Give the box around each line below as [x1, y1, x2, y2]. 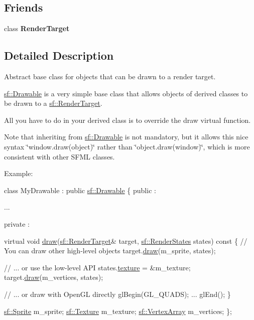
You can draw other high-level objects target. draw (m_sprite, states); [4, 245, 216, 256]
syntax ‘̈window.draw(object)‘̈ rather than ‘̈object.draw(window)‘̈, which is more [4, 141, 250, 151]
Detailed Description [4, 48, 114, 63]
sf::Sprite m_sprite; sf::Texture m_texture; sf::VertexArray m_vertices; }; [4, 305, 232, 316]
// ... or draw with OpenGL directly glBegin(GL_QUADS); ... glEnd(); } [4, 288, 231, 299]
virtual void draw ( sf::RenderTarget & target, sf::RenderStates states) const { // [4, 235, 247, 246]
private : [4, 218, 30, 229]
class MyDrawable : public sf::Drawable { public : [4, 185, 156, 195]
